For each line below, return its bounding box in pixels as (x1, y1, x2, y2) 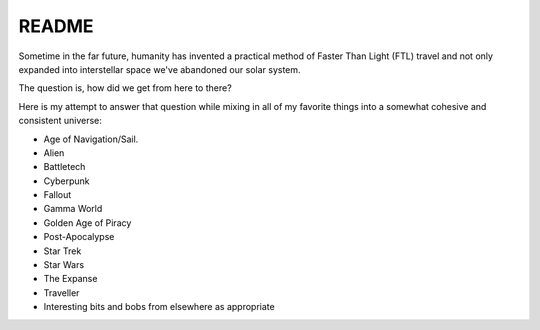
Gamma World (43, 203, 103, 215)
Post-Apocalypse (43, 231, 115, 243)
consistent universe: (18, 115, 102, 127)
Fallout (43, 189, 72, 201)
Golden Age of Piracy (43, 216, 132, 229)
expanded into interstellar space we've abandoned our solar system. (18, 63, 301, 75)
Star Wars (43, 259, 85, 271)
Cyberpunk (43, 175, 90, 187)
